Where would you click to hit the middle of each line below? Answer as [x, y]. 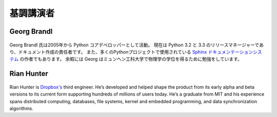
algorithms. [21, 108]
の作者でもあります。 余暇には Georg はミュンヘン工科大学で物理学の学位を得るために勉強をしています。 [131, 59]
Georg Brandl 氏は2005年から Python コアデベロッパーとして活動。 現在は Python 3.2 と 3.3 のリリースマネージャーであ [137, 45]
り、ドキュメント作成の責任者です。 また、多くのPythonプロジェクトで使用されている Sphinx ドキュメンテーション [131, 52]
